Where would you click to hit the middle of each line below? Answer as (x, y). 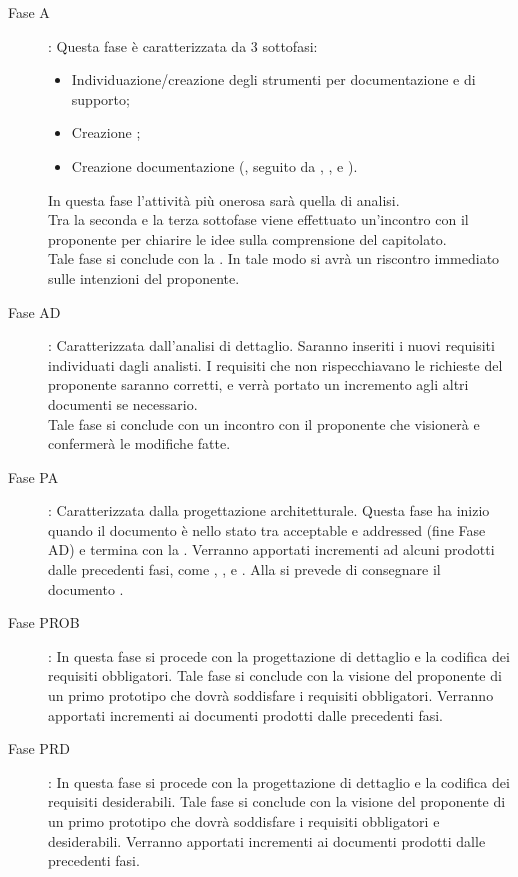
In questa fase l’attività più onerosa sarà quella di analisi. (224, 199)
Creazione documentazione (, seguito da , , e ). (214, 165)
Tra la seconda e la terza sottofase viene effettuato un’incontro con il (258, 219)
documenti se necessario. (123, 403)
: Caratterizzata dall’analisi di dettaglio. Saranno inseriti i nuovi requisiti (271, 345)
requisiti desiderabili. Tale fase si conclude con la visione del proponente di (277, 801)
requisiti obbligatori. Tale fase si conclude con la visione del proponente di (275, 675)
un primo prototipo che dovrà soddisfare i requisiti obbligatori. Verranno (271, 695)
